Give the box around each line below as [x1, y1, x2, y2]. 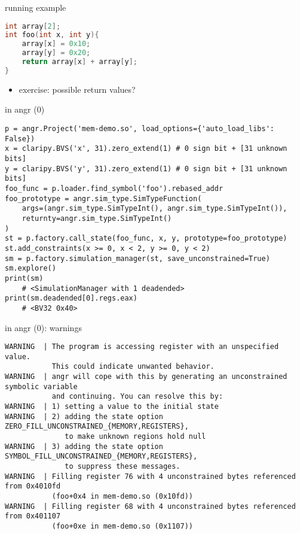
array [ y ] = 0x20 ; [22, 48, 91, 57]
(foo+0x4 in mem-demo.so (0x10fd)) [51, 491, 193, 500]
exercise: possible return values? [19, 83, 136, 95]
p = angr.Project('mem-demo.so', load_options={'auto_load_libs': [5, 125, 275, 133]
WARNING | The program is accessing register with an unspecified [5, 342, 279, 351]
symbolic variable [5, 382, 78, 391]
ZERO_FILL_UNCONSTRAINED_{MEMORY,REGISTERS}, [5, 422, 189, 431]
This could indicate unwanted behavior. [51, 362, 215, 371]
